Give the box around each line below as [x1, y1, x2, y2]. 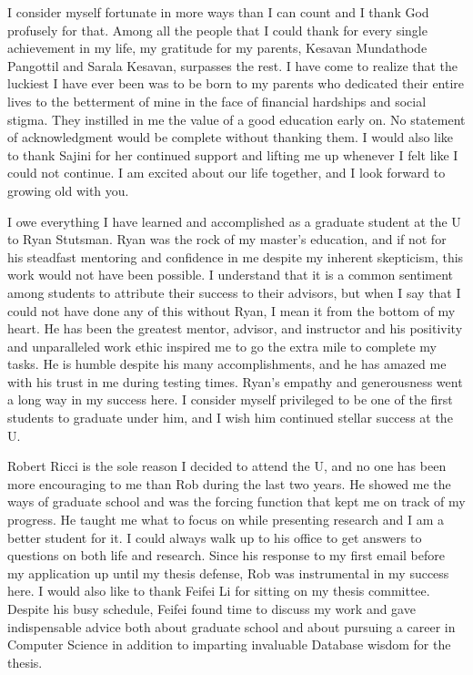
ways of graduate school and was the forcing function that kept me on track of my [7, 492, 466, 511]
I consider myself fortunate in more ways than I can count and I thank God [7, 3, 429, 21]
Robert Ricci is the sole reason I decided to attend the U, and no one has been [7, 456, 447, 476]
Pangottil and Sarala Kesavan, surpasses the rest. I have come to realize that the [7, 56, 458, 75]
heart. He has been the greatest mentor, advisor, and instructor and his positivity [7, 319, 463, 338]
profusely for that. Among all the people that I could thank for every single [7, 20, 428, 39]
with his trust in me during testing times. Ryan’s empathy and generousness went [7, 372, 463, 391]
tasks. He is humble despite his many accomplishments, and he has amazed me [7, 354, 447, 373]
